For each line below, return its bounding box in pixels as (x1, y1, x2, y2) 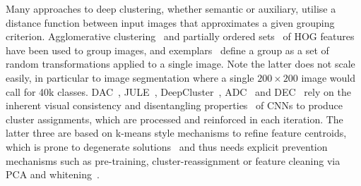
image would (301, 70, 356, 85)
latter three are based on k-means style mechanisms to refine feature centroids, (6, 125, 347, 140)
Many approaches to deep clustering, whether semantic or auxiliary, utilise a (6, 1, 336, 15)
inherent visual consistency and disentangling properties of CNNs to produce (6, 98, 343, 113)
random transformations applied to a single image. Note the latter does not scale (6, 56, 355, 71)
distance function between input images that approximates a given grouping (6, 15, 335, 30)
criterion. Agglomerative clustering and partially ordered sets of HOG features (6, 29, 355, 44)
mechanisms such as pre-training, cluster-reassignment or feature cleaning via (6, 153, 341, 168)
